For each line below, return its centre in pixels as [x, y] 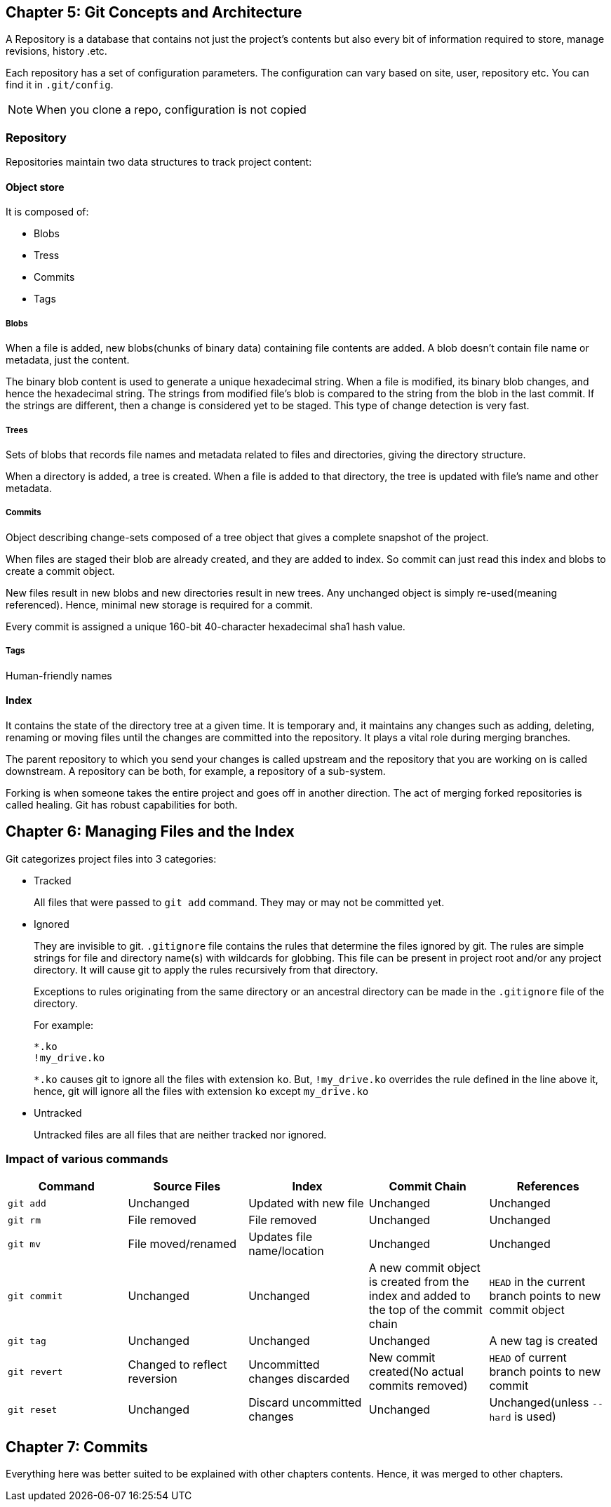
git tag [27, 1341]
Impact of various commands [87, 1159]
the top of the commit [425, 1310]
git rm [24, 1220]
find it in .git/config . [60, 85]
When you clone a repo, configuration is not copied [171, 110]
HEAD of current [528, 1358]
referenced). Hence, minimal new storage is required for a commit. [159, 604]
